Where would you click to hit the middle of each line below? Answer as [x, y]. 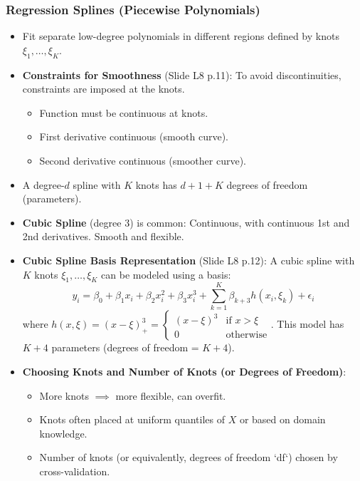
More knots [64, 395]
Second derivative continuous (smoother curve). [143, 160]
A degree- [43, 184]
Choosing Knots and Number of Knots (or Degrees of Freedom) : [184, 372]
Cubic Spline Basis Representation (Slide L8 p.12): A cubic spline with [189, 260]
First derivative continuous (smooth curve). [134, 136]
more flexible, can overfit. [171, 395]
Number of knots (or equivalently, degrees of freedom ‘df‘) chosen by [189, 457]
